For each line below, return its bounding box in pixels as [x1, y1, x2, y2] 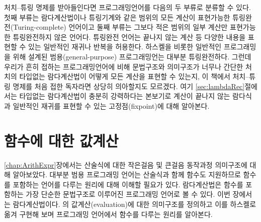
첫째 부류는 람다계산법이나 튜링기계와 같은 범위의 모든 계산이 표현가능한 [4, 12, 230, 22]
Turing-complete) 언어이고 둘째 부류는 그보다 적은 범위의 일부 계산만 [13, 22, 228, 32]
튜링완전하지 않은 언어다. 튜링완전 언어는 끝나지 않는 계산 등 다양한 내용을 [13, 31, 246, 42]
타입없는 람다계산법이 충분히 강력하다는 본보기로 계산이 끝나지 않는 [19, 91, 230, 101]
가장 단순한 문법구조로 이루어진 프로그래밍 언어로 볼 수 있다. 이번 [26, 189, 230, 199]
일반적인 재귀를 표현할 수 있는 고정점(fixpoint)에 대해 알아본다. [13, 100, 210, 111]
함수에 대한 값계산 [4, 130, 119, 151]
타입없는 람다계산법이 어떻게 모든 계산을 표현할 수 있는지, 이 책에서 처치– [19, 71, 249, 82]
